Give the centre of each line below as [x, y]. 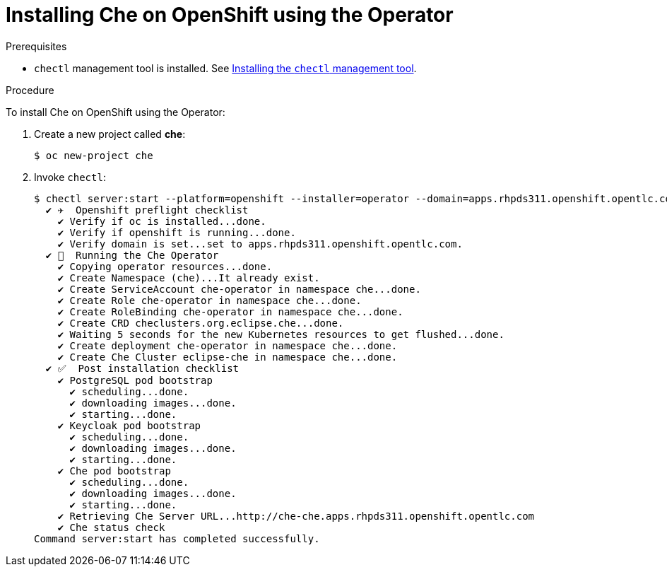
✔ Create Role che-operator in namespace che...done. [209, 300]
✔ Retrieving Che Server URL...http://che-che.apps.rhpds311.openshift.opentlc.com [296, 516]
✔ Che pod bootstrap [114, 471]
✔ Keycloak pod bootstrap [129, 425]
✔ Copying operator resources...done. [165, 266]
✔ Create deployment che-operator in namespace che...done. [228, 345]
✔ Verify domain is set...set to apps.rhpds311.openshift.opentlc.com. [260, 244]
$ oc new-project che [94, 155]
